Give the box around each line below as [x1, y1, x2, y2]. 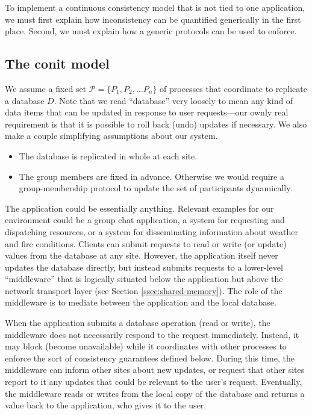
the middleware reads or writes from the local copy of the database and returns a [5, 387, 305, 399]
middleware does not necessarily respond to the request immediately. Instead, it [5, 328, 299, 340]
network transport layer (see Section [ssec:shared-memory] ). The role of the [5, 284, 282, 297]
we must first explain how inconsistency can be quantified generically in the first [5, 13, 301, 25]
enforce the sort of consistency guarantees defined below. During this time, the [5, 351, 295, 364]
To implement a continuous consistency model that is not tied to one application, [5, 1, 305, 13]
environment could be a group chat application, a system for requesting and [5, 214, 285, 226]
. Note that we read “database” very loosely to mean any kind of [54, 94, 293, 106]
